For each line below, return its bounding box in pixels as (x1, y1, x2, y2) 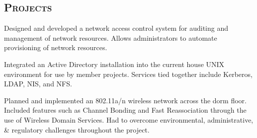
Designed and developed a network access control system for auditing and (4, 23, 229, 33)
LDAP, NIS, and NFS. (4, 78, 72, 89)
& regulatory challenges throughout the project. (4, 124, 150, 135)
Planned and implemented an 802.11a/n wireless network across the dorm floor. (4, 95, 247, 105)
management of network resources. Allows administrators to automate (4, 32, 217, 43)
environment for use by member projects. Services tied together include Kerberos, (4, 69, 253, 79)
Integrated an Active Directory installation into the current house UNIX (4, 59, 225, 69)
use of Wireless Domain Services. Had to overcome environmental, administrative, (4, 114, 254, 125)
